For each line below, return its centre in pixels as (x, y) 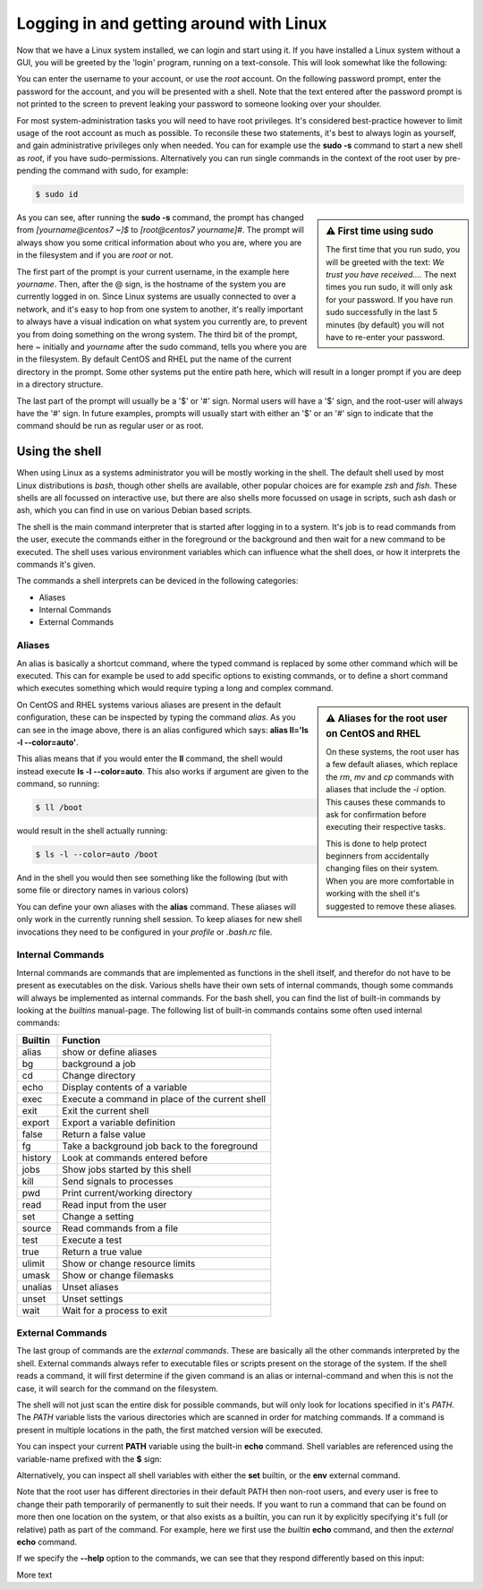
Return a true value (102, 1252)
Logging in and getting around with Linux (172, 23)
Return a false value (104, 1134)
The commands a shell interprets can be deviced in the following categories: (157, 581)
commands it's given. (56, 564)
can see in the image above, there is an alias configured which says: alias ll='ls (162, 730)
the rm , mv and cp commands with (390, 777)
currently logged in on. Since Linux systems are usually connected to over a (157, 296)
